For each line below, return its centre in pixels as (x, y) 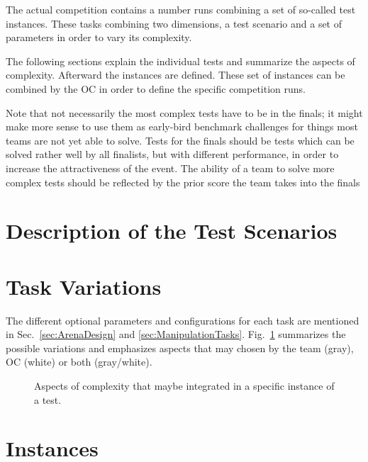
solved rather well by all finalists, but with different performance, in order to (172, 154)
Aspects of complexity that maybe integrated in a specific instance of (184, 385)
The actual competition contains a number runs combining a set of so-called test (181, 9)
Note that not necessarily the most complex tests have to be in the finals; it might (184, 112)
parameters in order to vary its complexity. (99, 37)
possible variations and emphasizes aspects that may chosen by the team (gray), (180, 348)
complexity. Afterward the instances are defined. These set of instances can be (175, 75)
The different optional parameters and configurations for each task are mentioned (183, 320)
